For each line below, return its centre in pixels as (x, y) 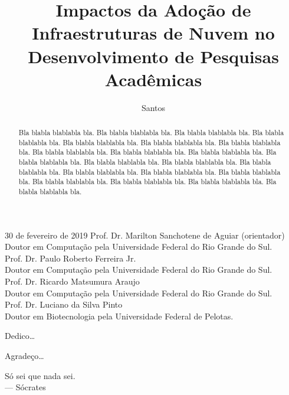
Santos (153, 107)
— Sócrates (25, 387)
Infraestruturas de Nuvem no (153, 33)
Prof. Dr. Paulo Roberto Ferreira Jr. (70, 258)
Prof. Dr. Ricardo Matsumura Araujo (72, 281)
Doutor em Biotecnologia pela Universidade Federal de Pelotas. (119, 316)
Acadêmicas (153, 79)
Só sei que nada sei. (40, 375)
